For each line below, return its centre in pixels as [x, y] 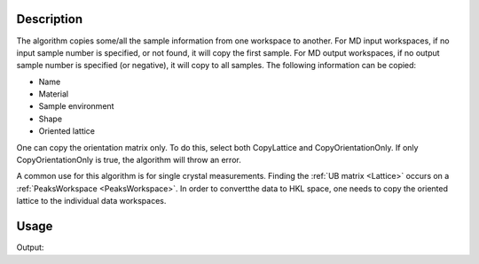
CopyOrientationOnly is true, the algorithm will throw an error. [129, 160]
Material [54, 94]
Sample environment [76, 106]
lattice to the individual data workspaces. [91, 201]
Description [50, 19]
